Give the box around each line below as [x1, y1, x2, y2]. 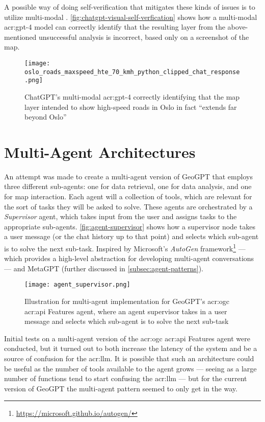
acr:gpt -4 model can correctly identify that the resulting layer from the [4, 21, 225, 32]
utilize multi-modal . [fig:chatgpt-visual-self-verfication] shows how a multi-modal [4, 11, 257, 22]
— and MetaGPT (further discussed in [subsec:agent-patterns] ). [4, 263, 203, 273]
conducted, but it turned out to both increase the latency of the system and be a [4, 343, 257, 354]
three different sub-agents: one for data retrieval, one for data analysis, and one [4, 181, 252, 192]
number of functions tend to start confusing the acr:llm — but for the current [4, 373, 247, 384]
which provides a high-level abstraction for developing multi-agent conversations [4, 253, 254, 264]
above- [227, 21, 248, 32]
